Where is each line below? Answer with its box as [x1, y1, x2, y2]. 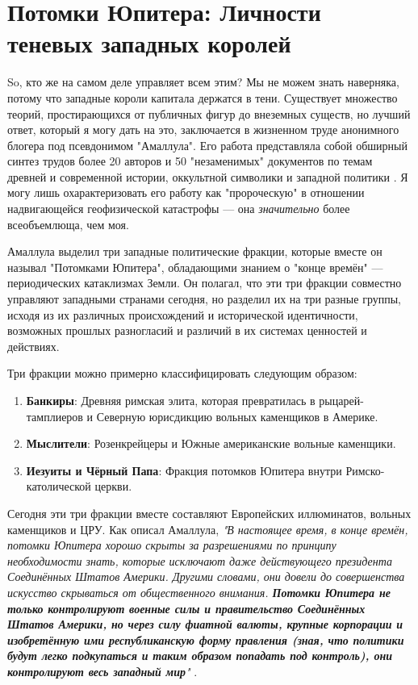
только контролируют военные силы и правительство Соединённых [7, 599, 366, 616]
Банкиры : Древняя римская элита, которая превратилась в [26, 392, 316, 408]
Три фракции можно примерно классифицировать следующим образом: [7, 365, 357, 382]
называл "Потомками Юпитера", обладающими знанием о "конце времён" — [7, 258, 383, 275]
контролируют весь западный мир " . [7, 662, 198, 679]
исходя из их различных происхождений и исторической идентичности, [7, 306, 358, 323]
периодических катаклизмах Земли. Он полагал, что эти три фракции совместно [7, 274, 402, 291]
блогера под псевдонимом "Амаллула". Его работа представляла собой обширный [7, 136, 408, 153]
